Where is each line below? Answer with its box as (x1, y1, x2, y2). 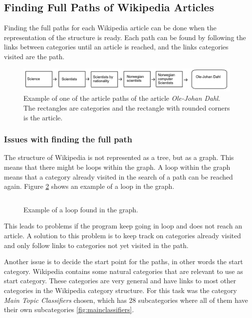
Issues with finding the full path (4, 133, 133, 145)
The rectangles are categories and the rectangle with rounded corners (23, 102, 230, 113)
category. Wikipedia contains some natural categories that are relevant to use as (4, 266, 243, 276)
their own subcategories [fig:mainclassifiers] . (4, 304, 134, 315)
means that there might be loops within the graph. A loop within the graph (4, 161, 231, 172)
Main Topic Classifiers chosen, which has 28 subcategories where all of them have (4, 295, 248, 305)
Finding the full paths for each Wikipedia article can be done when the (4, 23, 216, 33)
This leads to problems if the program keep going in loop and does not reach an (4, 221, 242, 231)
